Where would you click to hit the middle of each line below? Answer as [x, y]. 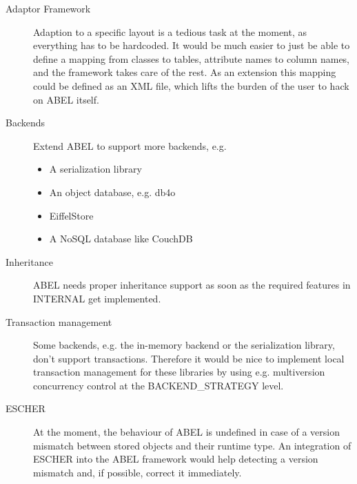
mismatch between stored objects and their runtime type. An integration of [192, 445]
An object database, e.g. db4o [112, 192]
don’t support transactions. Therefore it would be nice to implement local [189, 358]
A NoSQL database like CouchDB [121, 239]
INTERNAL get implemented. [97, 298]
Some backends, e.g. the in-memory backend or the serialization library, [184, 345]
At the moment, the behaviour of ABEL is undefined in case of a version [186, 432]
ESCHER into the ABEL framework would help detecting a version [176, 459]
